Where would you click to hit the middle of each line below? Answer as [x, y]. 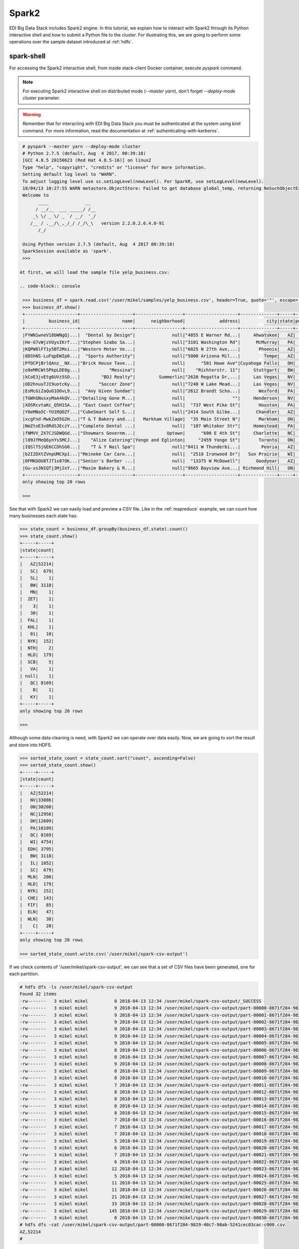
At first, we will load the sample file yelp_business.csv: [95, 272]
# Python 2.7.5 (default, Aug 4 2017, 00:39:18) [84, 153]
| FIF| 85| [37, 905]
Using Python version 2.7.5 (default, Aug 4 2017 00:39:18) [99, 244]
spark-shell [27, 56]
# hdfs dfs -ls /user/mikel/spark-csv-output [76, 987]
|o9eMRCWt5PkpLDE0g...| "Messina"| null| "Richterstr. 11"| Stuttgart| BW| [159, 370]
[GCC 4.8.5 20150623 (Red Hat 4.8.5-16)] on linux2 [87, 160]
